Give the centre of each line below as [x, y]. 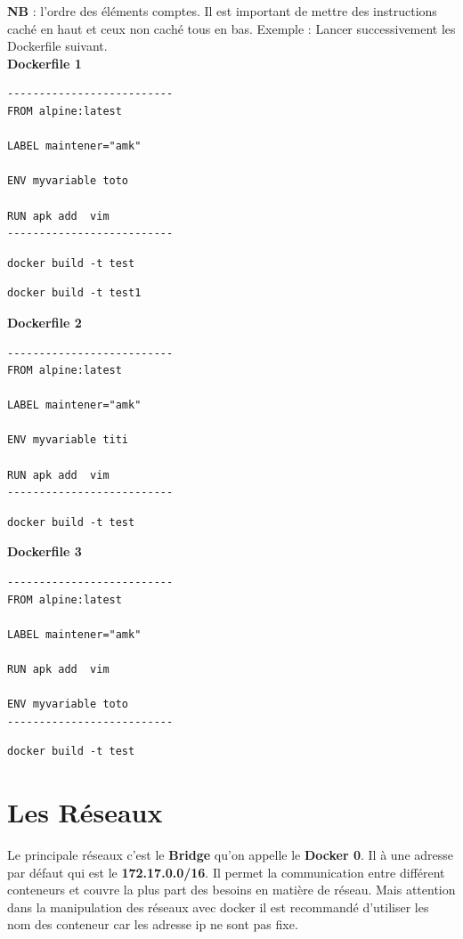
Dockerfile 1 [45, 63]
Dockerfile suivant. [57, 46]
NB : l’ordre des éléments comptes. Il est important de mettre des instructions [222, 11]
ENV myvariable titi [68, 440]
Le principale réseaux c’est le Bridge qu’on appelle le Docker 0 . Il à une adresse [231, 855]
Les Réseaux [85, 812]
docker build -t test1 [74, 293]
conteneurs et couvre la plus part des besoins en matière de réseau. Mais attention [231, 890]
